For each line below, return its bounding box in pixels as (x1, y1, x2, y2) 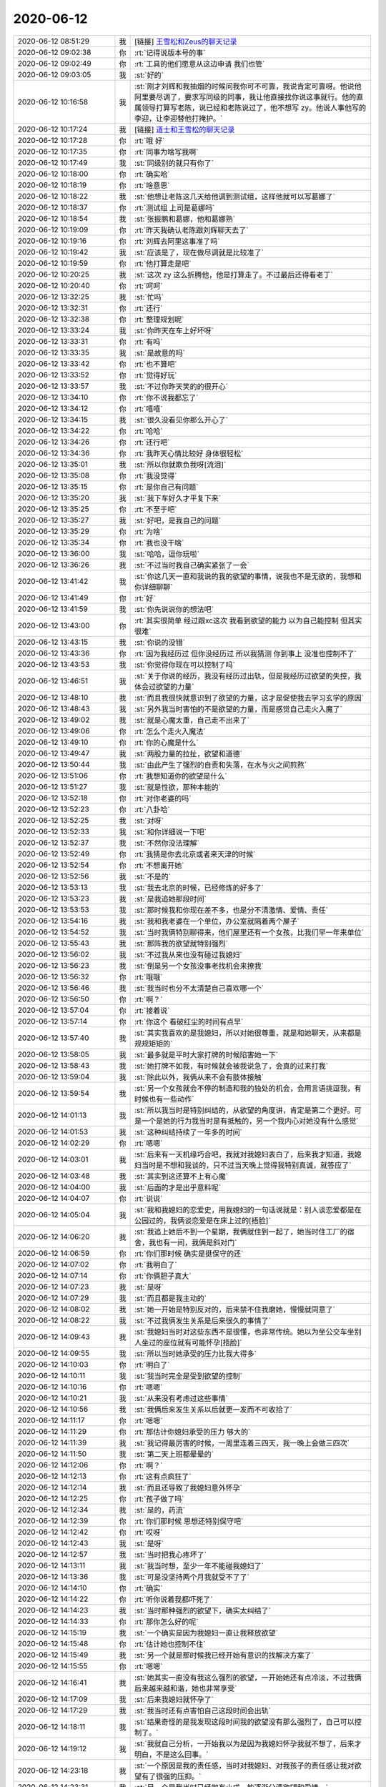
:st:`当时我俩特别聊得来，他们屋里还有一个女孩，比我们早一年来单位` (134, 927, 365, 937)
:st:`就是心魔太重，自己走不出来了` (134, 715, 250, 725)
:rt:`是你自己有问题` (134, 482, 199, 492)
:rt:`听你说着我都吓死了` (134, 1594, 214, 1604)
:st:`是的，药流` (134, 1505, 186, 1515)
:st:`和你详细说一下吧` (134, 826, 207, 836)
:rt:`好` (134, 593, 157, 603)
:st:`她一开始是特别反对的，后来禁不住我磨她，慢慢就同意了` (134, 1305, 336, 1315)
